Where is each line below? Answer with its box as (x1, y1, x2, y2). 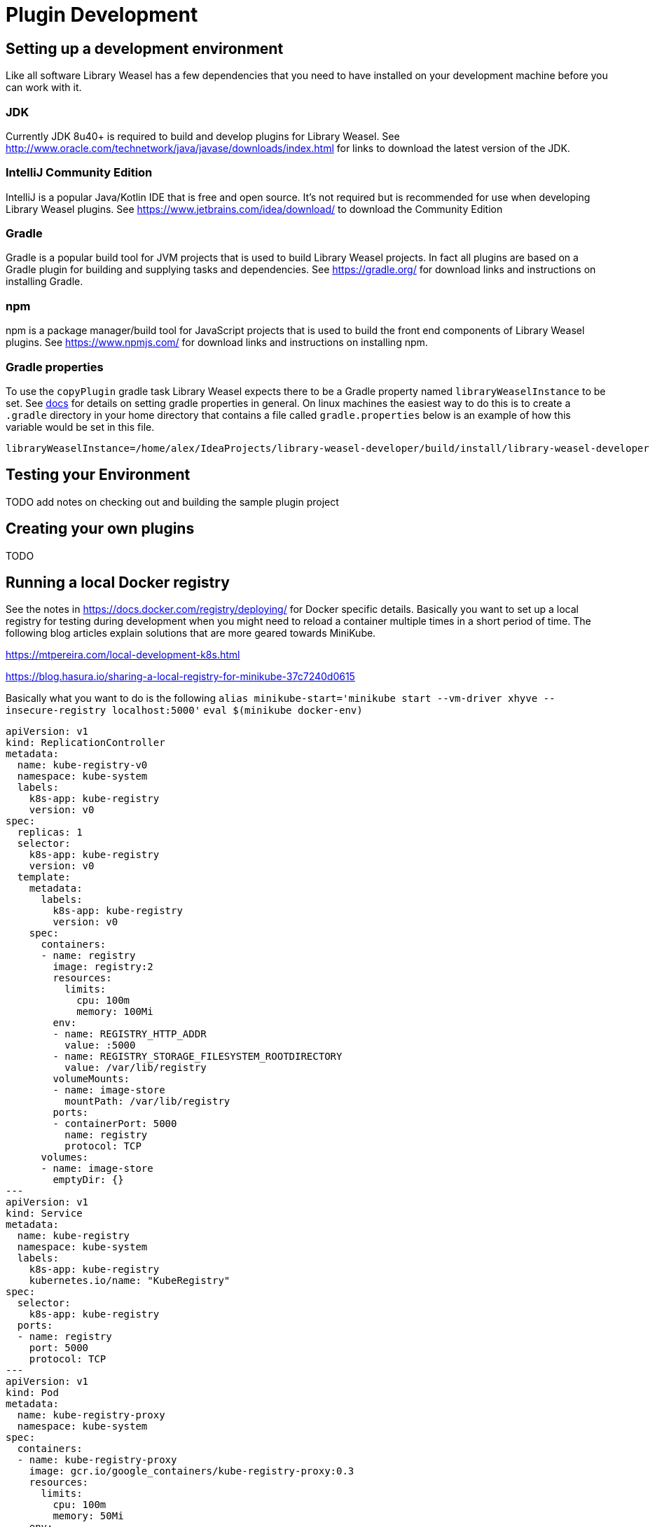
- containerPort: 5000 (53, 1118, 177, 1130)
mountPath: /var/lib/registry (64, 1096, 230, 1107)
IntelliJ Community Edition (6, 165, 153, 180)
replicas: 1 (17, 827, 83, 838)
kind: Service (6, 1208, 83, 1219)
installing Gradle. (6, 275, 83, 288)
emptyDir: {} (53, 1174, 124, 1186)
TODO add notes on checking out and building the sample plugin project (6, 495, 339, 508)
